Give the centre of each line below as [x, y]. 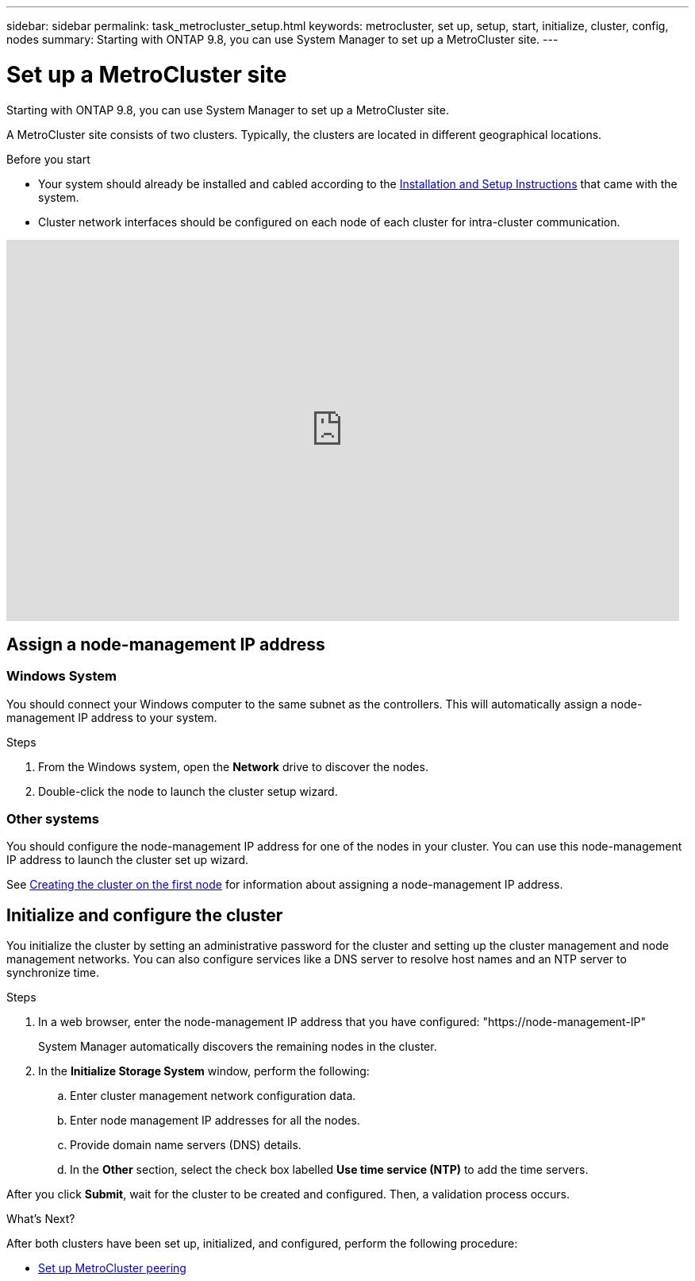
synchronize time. [53, 973]
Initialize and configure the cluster [145, 915]
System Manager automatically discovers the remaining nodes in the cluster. [238, 1047]
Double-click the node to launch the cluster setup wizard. [188, 791]
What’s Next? [41, 1219]
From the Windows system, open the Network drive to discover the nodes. [233, 766]
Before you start [48, 159]
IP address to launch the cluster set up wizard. [128, 860]
